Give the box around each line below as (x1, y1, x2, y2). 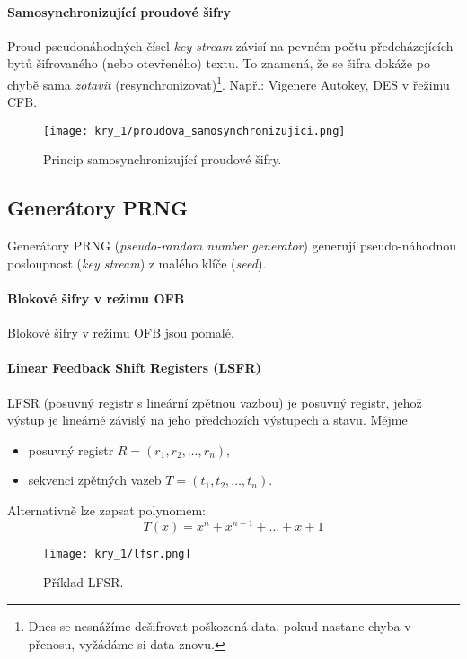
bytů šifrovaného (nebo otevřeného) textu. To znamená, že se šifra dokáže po (7, 54, 430, 73)
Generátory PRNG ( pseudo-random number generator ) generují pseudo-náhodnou (7, 236, 456, 255)
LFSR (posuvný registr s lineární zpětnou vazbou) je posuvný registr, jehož (7, 392, 422, 411)
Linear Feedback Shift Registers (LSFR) (7, 358, 261, 377)
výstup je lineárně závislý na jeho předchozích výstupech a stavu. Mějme (7, 410, 408, 429)
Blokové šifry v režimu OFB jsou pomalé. (7, 323, 234, 342)
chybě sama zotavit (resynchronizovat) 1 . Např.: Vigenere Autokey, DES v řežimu (7, 72, 450, 93)
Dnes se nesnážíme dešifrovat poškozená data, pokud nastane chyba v (28, 616, 411, 635)
